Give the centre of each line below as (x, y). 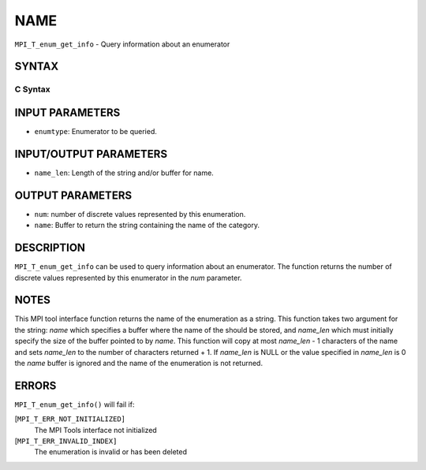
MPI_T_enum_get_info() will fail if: (75, 404)
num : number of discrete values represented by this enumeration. (140, 214)
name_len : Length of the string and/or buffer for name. (124, 173)
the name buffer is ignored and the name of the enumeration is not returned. (139, 363)
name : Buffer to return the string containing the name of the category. (147, 226)
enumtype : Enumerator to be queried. (96, 132)
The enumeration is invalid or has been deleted (111, 452)
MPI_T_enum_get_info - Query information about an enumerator (122, 44)
